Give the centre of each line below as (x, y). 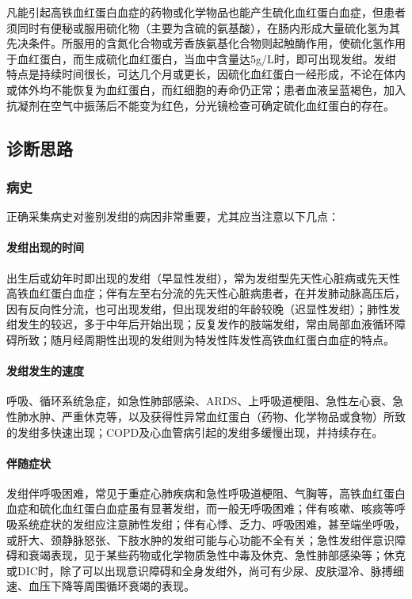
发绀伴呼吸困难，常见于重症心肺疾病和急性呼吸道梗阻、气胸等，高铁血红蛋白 (206, 493)
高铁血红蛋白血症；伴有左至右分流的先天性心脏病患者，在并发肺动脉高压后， (206, 293)
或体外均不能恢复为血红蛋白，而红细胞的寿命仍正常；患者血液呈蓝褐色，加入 (206, 89)
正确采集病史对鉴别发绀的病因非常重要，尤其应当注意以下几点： (173, 216)
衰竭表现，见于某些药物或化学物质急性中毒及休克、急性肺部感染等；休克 (217, 555)
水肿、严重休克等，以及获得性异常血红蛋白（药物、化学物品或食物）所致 (217, 416)
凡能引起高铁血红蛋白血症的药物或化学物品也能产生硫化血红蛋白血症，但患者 (206, 12)
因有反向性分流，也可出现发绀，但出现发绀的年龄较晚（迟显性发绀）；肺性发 (203, 308)
